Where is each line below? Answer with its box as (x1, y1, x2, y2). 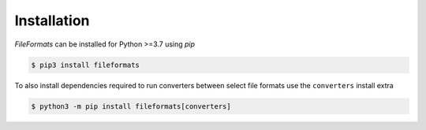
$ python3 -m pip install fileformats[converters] (31, 102, 232, 110)
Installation (14, 12, 90, 29)
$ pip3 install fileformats (31, 60, 140, 69)
